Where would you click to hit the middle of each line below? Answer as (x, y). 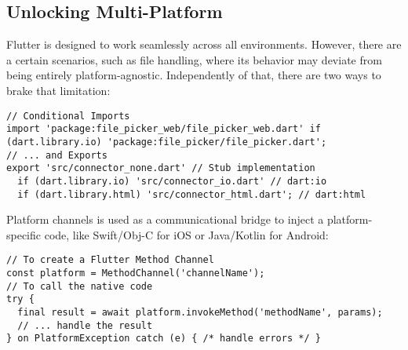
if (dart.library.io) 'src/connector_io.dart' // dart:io (172, 181)
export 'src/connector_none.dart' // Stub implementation (161, 168)
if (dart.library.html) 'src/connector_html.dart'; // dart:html (192, 194)
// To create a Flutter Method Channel (110, 260)
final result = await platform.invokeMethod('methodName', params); (200, 312)
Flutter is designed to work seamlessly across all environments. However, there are (204, 44)
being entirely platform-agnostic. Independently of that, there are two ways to (194, 75)
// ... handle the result (85, 325)
